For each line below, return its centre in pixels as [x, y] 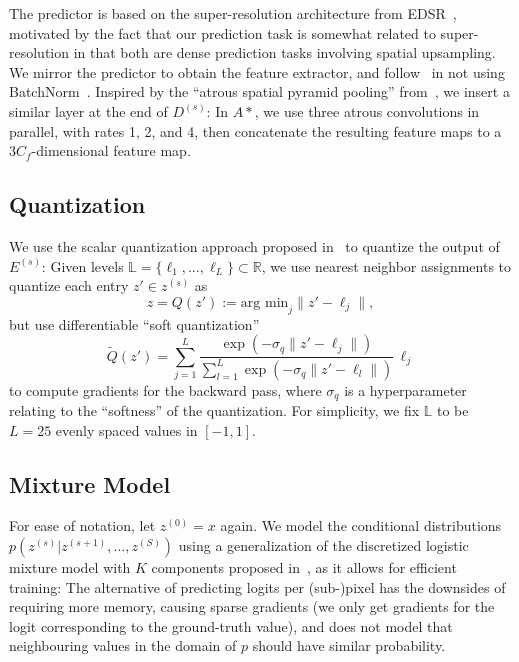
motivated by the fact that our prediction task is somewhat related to [222, 32]
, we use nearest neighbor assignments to [386, 265]
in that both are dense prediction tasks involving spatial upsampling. [284, 52]
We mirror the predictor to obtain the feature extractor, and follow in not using [257, 71]
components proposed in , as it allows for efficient [304, 566]
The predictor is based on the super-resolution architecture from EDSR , [233, 13]
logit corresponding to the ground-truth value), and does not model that [231, 625]
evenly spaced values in [126, 429]
